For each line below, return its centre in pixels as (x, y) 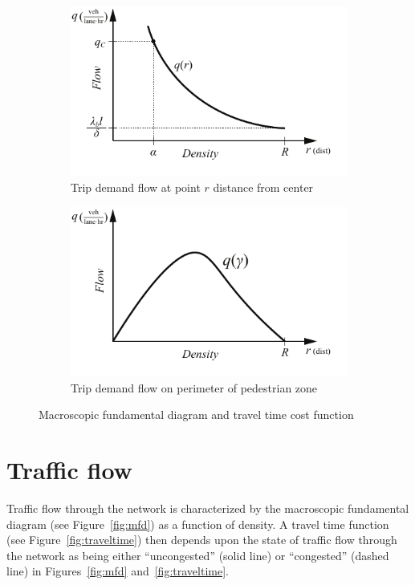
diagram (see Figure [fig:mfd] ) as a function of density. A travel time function (198, 524)
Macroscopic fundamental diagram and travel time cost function (196, 414)
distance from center (263, 187)
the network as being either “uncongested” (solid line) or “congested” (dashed (198, 555)
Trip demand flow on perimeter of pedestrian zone (194, 387)
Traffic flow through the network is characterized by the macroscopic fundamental (208, 508)
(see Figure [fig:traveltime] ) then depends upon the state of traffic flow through (202, 540)
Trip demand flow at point (136, 187)
